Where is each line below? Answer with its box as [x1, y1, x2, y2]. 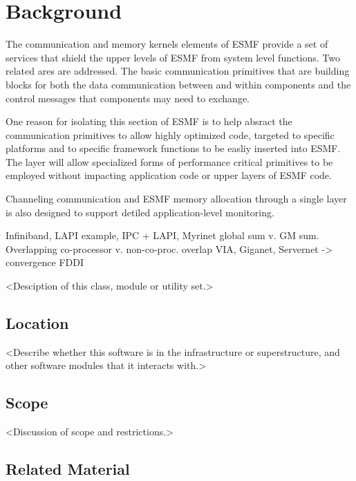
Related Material [6, 458, 130, 480]
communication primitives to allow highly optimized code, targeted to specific [6, 127, 335, 142]
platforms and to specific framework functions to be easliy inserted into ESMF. [6, 141, 341, 155]
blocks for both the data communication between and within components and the [6, 77, 351, 91]
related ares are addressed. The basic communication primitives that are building [6, 64, 350, 78]
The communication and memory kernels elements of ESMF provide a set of [6, 37, 328, 51]
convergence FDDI [6, 255, 84, 270]
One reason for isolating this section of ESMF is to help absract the [6, 114, 292, 129]
